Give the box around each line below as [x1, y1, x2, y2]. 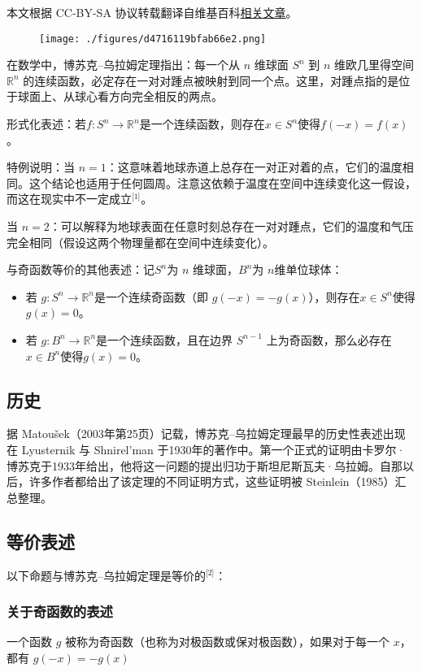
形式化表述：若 [7, 115, 86, 132]
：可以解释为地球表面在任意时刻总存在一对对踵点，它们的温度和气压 [49, 218, 414, 234]
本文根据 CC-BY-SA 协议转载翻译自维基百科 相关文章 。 [7, 4, 298, 20]
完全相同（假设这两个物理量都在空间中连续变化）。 [7, 233, 274, 250]
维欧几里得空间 [334, 56, 415, 73]
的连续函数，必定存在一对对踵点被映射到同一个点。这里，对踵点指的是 [23, 72, 399, 89]
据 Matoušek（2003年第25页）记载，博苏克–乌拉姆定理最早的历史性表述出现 [7, 425, 406, 442]
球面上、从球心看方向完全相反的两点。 [17, 88, 223, 105]
